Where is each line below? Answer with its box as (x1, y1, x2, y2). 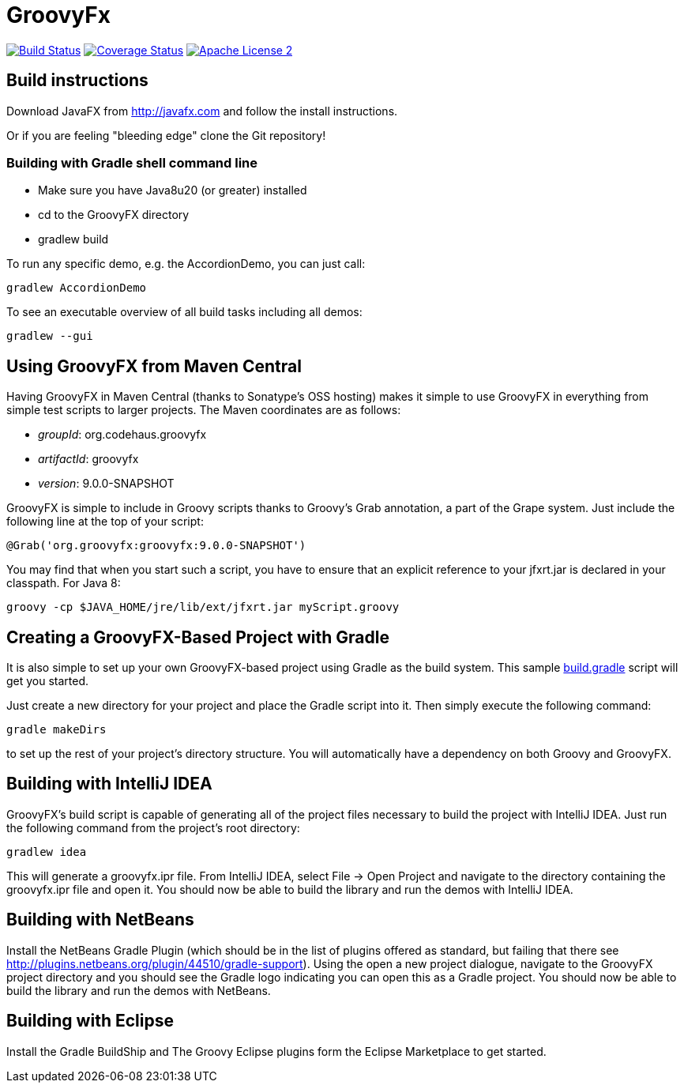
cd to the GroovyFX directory (38, 208, 190, 222)
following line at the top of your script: (6, 514, 204, 529)
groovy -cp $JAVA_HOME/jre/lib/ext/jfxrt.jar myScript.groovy (6, 601, 400, 614)
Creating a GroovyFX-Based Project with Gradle (6, 627, 389, 647)
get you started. (6, 674, 89, 688)
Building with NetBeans (6, 910, 194, 930)
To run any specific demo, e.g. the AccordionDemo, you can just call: (6, 257, 366, 271)
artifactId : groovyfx (38, 452, 139, 466)
